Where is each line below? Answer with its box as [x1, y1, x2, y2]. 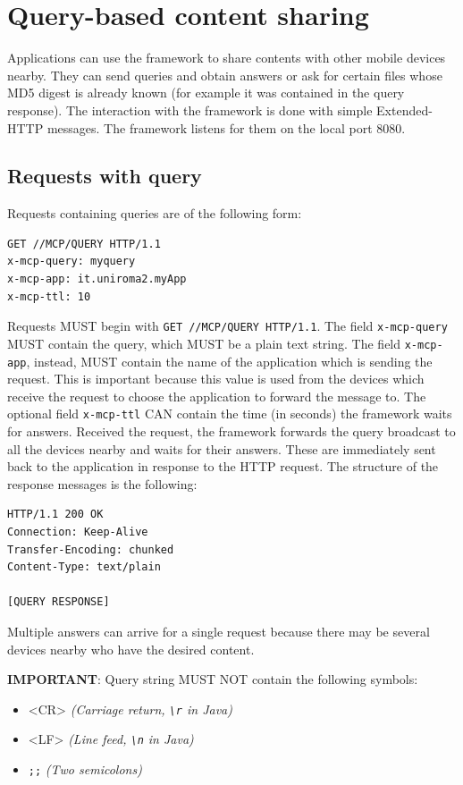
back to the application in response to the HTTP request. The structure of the [7, 457, 439, 476]
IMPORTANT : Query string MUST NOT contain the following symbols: [7, 670, 418, 688]
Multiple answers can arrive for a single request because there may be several [7, 622, 430, 641]
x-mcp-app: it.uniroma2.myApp [7, 273, 187, 286]
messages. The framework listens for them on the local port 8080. [46, 118, 406, 137]
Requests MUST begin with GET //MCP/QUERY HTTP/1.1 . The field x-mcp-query [7, 317, 448, 335]
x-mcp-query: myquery [7, 255, 136, 268]
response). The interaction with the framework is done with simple [7, 100, 373, 119]
